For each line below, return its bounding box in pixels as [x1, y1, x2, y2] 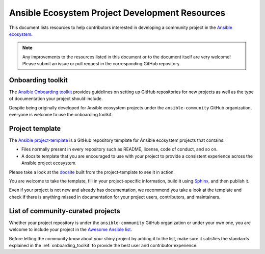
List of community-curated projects [9, 206, 120, 215]
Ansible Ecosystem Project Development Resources [9, 7, 226, 18]
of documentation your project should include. [9, 96, 103, 102]
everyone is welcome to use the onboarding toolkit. [9, 112, 113, 118]
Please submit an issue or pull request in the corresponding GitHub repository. [22, 61, 181, 67]
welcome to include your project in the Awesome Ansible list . [9, 227, 132, 232]
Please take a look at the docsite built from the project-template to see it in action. [9, 169, 175, 175]
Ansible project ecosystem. [21, 160, 77, 166]
